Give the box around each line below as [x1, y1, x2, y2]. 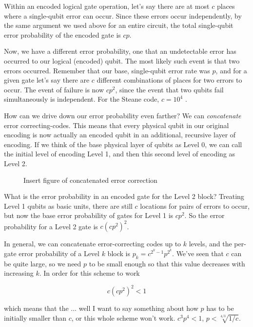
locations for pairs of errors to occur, [140, 200, 250, 211]
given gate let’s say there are [4, 75, 90, 85]
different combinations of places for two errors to [97, 75, 242, 85]
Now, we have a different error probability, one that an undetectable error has [4, 46, 236, 56]
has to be [206, 303, 234, 313]
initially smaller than [4, 313, 67, 323]
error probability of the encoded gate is [4, 29, 121, 40]
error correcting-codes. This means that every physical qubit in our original [4, 120, 229, 130]
